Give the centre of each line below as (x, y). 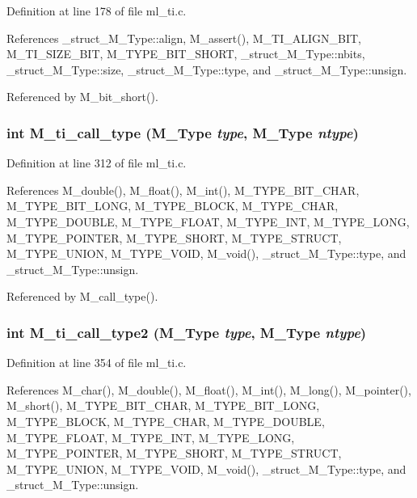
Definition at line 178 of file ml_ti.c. (97, 11)
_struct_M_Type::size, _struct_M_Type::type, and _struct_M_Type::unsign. (207, 69)
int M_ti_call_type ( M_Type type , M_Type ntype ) (183, 132)
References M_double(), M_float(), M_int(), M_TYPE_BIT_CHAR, (183, 190)
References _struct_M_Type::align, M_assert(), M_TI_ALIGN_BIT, (184, 38)
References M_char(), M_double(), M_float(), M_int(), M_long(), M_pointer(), (209, 389)
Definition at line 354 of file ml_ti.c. (97, 363)
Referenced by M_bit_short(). (82, 97)
